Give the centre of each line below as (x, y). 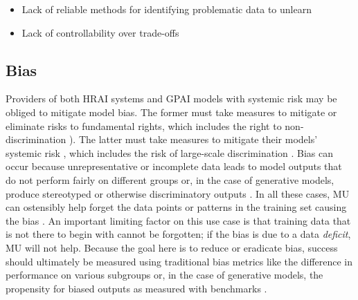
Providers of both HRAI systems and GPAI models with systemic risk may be (171, 99)
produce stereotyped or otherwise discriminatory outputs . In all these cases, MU (178, 193)
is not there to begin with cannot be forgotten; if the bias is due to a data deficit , (178, 234)
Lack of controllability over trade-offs (100, 32)
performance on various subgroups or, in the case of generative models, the (164, 275)
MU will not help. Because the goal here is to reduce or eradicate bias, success (172, 247)
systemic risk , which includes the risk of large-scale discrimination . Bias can (170, 152)
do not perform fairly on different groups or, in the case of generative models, (170, 179)
